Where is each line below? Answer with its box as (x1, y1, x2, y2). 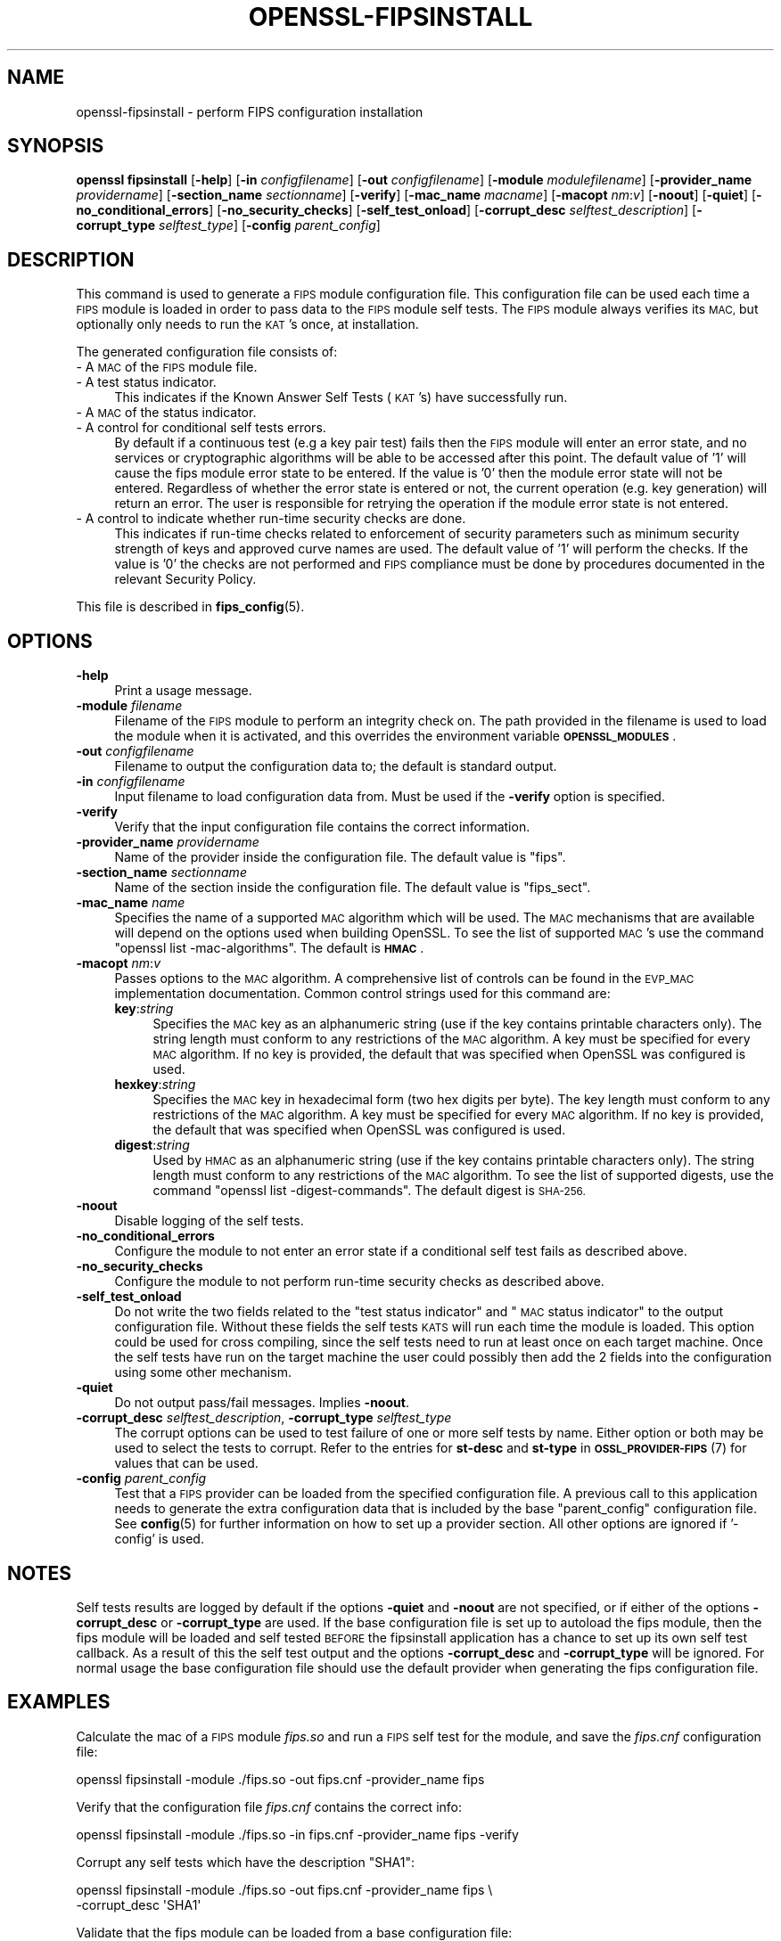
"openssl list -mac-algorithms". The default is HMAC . (114, 940, 424, 956)
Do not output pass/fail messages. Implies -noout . (114, 1395, 409, 1411)
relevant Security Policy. (114, 571, 257, 587)
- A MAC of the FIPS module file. (76, 359, 258, 375)
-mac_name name (76, 895, 185, 911)
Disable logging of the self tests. (114, 1213, 304, 1229)
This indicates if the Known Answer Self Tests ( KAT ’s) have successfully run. (114, 389, 568, 405)
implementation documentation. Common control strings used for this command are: (114, 986, 611, 1002)
